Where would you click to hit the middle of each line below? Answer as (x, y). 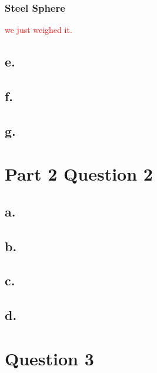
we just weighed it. (39, 30)
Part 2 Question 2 (79, 174)
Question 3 (49, 358)
